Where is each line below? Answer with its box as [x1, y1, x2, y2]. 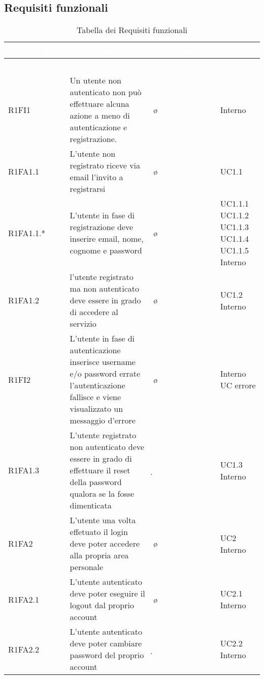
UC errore [220, 379, 256, 391]
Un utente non [70, 74, 121, 87]
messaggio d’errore [70, 414, 136, 427]
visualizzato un [70, 403, 123, 415]
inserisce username [70, 356, 136, 368]
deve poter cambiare [70, 637, 142, 649]
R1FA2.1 [8, 593, 39, 605]
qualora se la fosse [70, 488, 135, 500]
